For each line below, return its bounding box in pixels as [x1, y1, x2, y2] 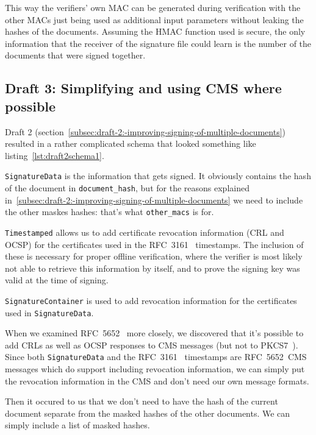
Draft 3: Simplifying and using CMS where [5, 79, 282, 97]
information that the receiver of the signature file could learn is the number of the [5, 37, 312, 49]
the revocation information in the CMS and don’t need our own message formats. [5, 374, 309, 387]
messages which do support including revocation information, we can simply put [5, 362, 305, 375]
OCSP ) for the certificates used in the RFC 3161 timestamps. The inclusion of [5, 238, 304, 250]
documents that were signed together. [5, 49, 146, 62]
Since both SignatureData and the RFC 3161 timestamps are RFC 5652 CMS [5, 350, 307, 363]
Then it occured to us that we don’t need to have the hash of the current [5, 395, 278, 408]
